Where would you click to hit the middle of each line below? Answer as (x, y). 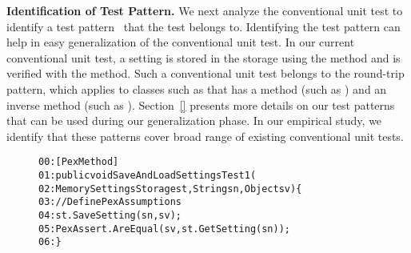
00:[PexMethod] (79, 162)
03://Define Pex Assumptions (110, 202)
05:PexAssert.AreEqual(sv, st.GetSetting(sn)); (165, 229)
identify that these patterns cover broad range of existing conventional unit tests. (205, 136)
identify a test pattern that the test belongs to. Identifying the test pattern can (204, 26)
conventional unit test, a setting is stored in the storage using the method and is (204, 57)
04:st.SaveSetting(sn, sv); (110, 215)
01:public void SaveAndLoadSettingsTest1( (148, 175)
